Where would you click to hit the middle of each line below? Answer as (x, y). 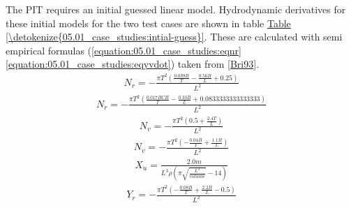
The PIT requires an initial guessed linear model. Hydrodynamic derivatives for (176, 9)
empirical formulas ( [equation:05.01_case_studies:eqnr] (124, 50)
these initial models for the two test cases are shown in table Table (148, 23)
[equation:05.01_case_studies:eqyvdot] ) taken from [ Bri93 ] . (133, 64)
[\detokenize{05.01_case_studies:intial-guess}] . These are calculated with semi (174, 37)
